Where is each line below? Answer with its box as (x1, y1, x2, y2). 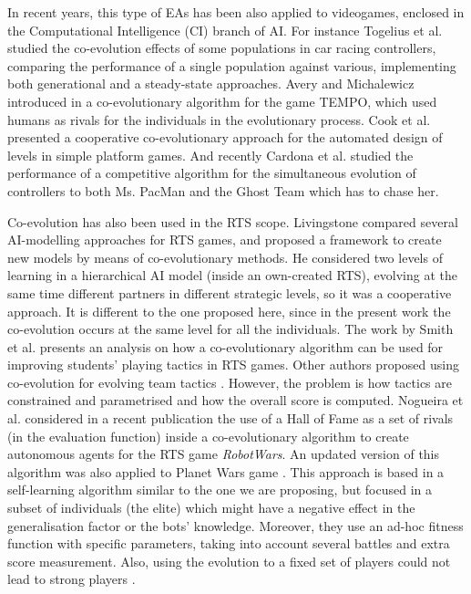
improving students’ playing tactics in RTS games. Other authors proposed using (7, 355, 459, 374)
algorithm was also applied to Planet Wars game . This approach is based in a (7, 462, 445, 481)
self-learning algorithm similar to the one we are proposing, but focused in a (7, 480, 433, 499)
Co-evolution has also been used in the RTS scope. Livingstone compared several (7, 212, 458, 231)
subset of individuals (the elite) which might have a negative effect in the (7, 498, 415, 517)
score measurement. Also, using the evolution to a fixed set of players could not (7, 551, 451, 570)
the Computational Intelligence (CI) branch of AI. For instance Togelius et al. (7, 20, 443, 39)
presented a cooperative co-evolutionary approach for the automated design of (7, 128, 443, 147)
